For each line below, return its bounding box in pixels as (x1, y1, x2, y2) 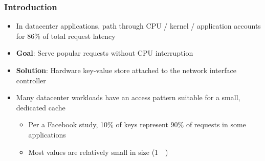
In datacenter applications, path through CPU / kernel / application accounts (16, 20, 261, 31)
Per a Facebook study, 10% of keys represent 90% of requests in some (28, 119, 246, 130)
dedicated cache (16, 102, 65, 112)
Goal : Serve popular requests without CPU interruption (16, 48, 193, 58)
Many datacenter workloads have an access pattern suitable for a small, (16, 92, 240, 103)
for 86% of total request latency (16, 30, 116, 41)
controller (16, 75, 46, 85)
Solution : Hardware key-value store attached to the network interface (16, 65, 236, 75)
